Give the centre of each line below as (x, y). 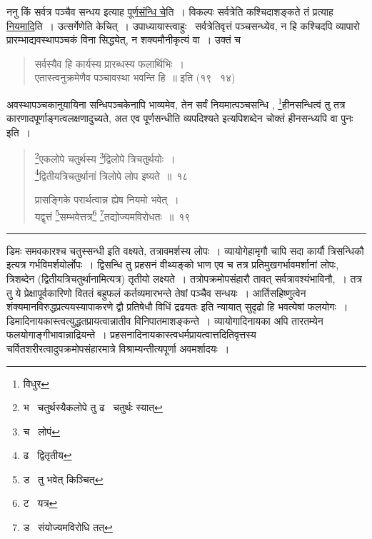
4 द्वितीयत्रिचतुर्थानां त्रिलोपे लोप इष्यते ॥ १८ (111, 174)
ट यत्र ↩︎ (40, 503)
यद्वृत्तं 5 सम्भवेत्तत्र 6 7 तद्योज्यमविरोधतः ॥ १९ (112, 215)
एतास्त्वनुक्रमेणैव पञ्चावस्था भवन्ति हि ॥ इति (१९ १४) (135, 77)
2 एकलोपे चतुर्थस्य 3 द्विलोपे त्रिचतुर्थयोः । (105, 158)
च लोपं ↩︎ (41, 431)
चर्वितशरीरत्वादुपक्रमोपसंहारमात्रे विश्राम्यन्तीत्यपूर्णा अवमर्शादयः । (118, 348)
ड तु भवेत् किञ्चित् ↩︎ (63, 479)
